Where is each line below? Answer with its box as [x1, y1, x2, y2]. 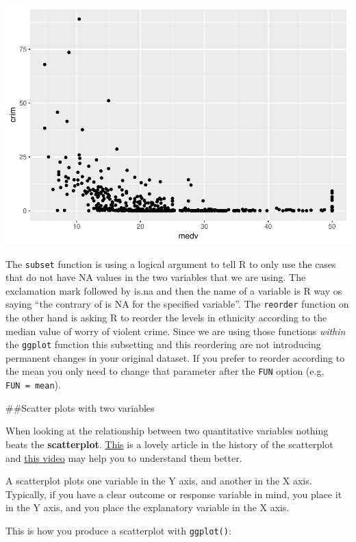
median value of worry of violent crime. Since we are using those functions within [5, 323, 346, 338]
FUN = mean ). [5, 378, 61, 392]
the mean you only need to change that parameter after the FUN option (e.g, [5, 364, 325, 378]
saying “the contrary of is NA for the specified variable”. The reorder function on [5, 297, 349, 311]
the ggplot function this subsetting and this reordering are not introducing [5, 337, 321, 352]
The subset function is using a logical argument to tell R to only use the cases [5, 256, 336, 271]
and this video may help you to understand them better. [5, 450, 242, 465]
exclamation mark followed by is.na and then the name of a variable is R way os [5, 283, 342, 297]
